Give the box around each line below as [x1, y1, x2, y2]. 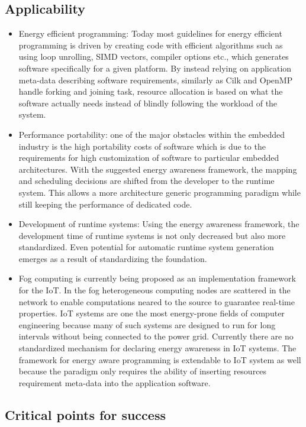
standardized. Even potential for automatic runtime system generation [18, 241, 274, 253]
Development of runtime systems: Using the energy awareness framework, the [18, 218, 299, 230]
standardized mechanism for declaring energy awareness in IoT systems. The [18, 342, 297, 354]
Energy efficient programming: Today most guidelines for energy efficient [18, 27, 282, 40]
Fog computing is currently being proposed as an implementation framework [18, 272, 296, 284]
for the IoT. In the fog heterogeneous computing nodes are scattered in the [18, 284, 291, 296]
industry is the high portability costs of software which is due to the [18, 140, 266, 152]
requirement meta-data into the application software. [18, 376, 211, 389]
